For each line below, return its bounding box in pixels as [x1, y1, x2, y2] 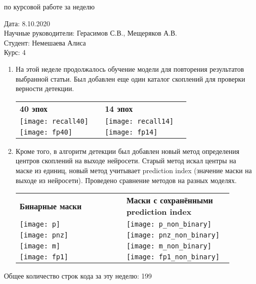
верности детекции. [15, 83, 74, 94]
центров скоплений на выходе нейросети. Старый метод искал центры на [15, 155, 236, 166]
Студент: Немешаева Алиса [4, 37, 86, 47]
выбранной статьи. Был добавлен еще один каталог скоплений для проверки [15, 73, 246, 84]
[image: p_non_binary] [126, 220, 212, 229]
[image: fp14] [105, 128, 158, 136]
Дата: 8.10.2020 [4, 18, 50, 28]
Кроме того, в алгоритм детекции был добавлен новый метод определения [15, 145, 240, 156]
